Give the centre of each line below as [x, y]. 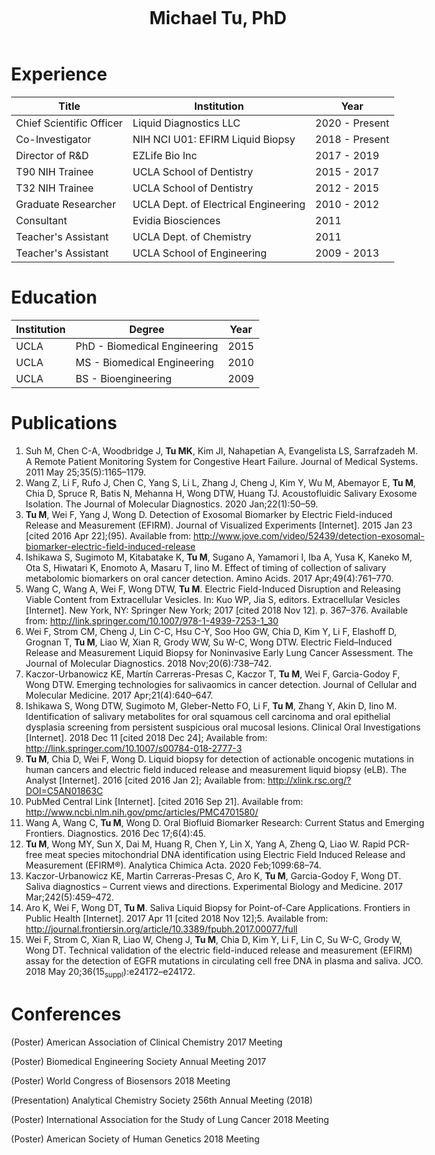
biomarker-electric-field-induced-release [110, 546]
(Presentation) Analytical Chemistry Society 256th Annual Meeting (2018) [161, 1100]
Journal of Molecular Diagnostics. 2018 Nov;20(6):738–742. [148, 663]
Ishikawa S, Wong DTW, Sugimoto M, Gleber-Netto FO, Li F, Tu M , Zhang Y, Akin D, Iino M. [211, 705]
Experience [59, 74]
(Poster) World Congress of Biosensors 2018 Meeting [120, 1080]
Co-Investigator [53, 139]
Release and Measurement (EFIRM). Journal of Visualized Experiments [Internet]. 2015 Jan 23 [219, 525]
